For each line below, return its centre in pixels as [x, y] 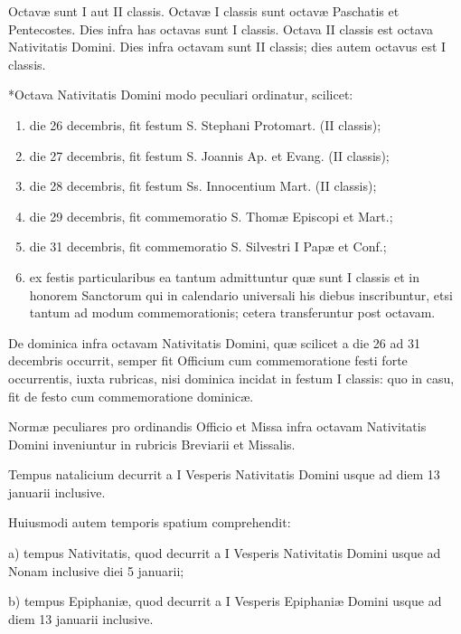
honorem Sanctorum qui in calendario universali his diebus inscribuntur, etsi [241, 294]
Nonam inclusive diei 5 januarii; [96, 570]
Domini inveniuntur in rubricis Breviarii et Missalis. [152, 444]
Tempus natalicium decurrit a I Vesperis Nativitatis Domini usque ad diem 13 [224, 474]
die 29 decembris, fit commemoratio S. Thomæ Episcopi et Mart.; [211, 216]
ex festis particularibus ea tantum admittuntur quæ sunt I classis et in [224, 276]
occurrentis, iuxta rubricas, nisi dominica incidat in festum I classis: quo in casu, [231, 378]
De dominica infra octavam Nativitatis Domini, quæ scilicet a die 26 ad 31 [214, 342]
